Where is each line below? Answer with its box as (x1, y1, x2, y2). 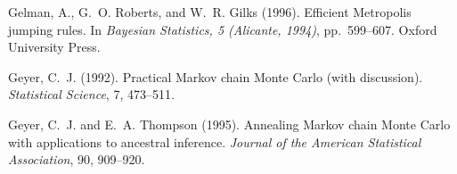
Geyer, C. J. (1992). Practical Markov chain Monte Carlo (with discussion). (8, 67, 423, 86)
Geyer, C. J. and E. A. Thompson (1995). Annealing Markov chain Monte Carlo (8, 114, 451, 133)
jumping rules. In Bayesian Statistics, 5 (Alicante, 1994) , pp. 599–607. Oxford (8, 20, 437, 38)
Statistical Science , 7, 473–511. (8, 85, 175, 104)
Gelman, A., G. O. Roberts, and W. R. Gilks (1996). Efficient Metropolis (8, 3, 412, 21)
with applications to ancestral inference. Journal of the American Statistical (8, 132, 421, 151)
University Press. (8, 37, 101, 56)
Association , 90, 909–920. (8, 150, 145, 169)
